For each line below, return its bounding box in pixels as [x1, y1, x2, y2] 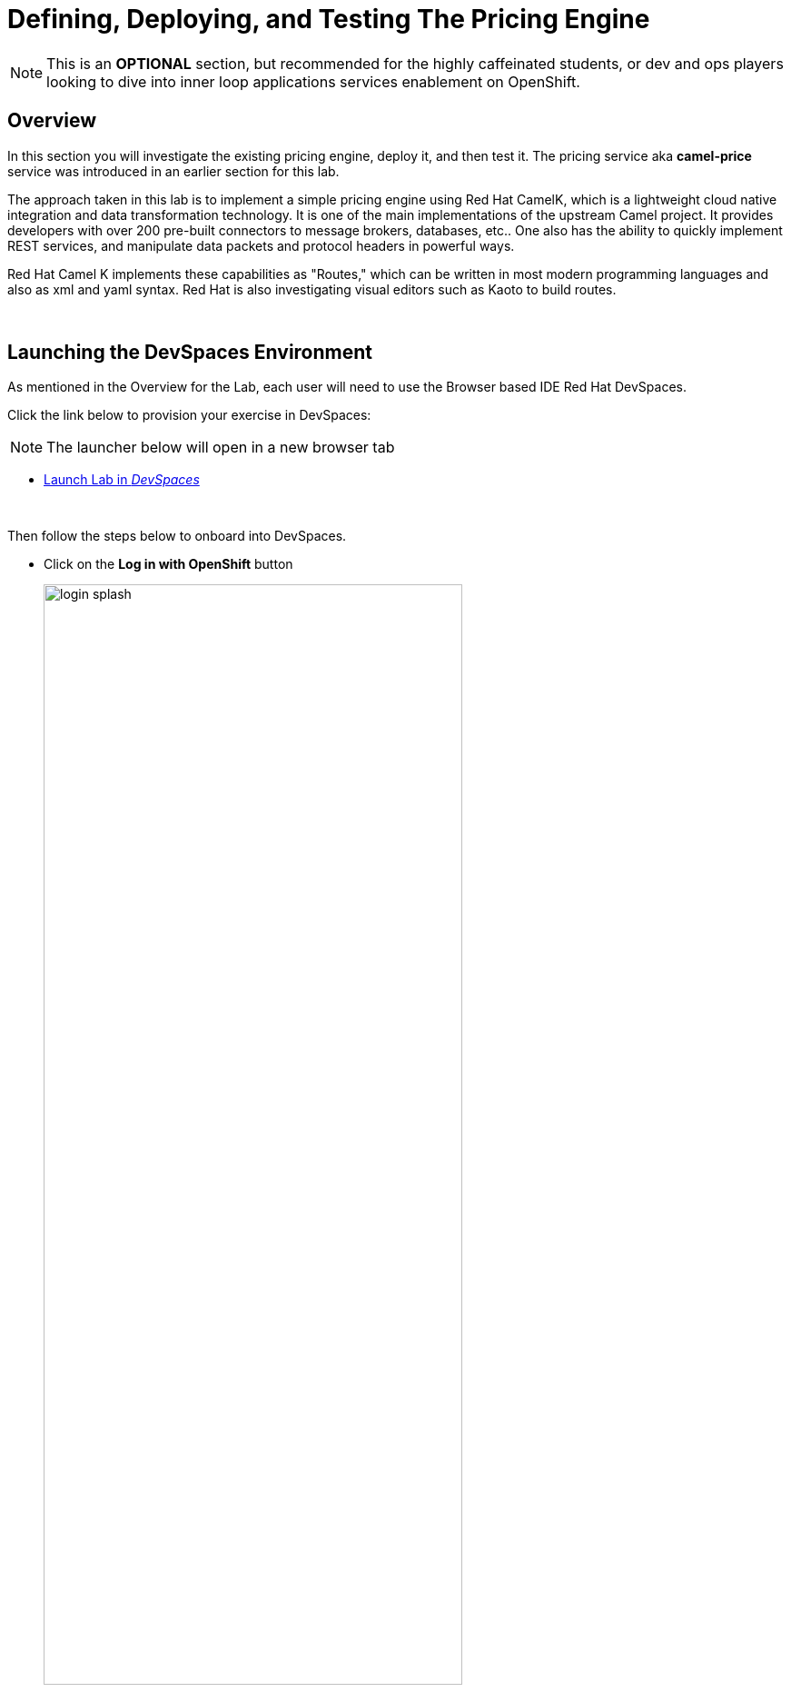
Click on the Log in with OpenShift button [44, 556, 293, 572]
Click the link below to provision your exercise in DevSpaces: [7, 407, 371, 423]
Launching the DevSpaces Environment [7, 341, 373, 364]
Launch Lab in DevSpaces [44, 472, 200, 488]
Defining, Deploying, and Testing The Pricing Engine [7, 4, 650, 35]
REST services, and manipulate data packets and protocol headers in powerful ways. [7, 237, 515, 254]
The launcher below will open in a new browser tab [46, 438, 395, 457]
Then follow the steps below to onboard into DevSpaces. [7, 528, 347, 544]
